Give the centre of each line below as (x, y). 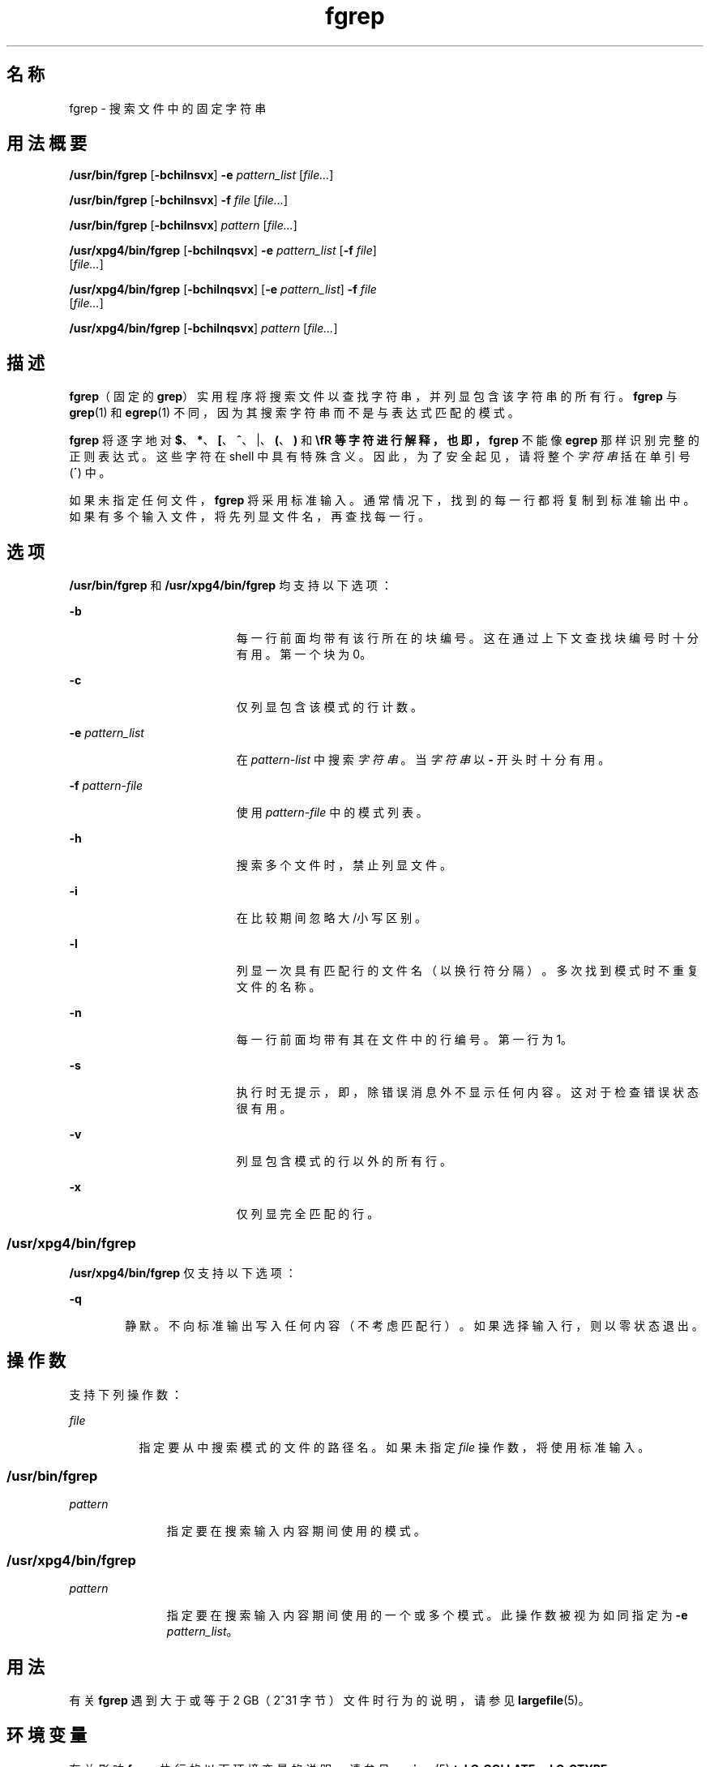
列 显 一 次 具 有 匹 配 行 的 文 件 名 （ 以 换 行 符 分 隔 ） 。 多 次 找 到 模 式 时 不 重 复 (467, 971)
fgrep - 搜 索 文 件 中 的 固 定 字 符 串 (168, 108)
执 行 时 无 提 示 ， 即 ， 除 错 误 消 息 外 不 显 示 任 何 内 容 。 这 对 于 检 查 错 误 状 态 (467, 1092)
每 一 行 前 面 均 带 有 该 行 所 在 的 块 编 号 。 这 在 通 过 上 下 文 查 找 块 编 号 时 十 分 (467, 638)
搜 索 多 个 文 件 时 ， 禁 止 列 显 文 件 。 (344, 865)
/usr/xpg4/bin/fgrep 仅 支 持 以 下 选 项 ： (183, 1272)
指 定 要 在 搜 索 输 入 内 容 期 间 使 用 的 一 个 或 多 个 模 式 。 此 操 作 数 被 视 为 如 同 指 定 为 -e (427, 1615)
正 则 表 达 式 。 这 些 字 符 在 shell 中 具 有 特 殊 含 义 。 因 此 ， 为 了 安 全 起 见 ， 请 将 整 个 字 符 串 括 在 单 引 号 (380, 457)
